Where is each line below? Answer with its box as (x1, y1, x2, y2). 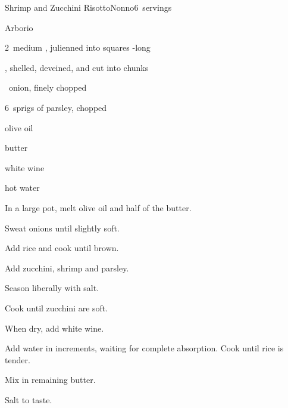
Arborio (5, 21, 33, 33)
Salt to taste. (5, 393, 52, 406)
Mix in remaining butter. (5, 373, 96, 386)
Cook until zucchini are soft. (5, 301, 108, 314)
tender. (5, 353, 30, 366)
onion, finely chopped (8, 81, 87, 94)
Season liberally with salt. (5, 282, 99, 294)
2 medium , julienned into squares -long (5, 41, 151, 54)
